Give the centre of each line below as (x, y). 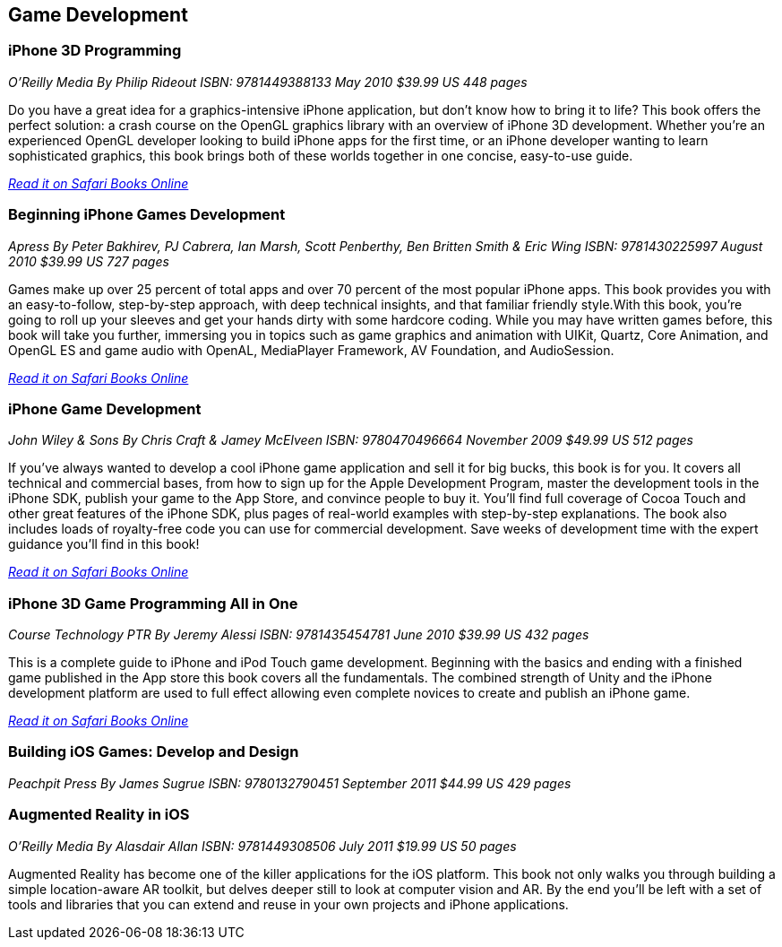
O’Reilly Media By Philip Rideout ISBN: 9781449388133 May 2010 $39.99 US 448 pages (268, 82)
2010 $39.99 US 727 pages (89, 261)
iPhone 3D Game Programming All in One (153, 603)
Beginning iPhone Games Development (147, 215)
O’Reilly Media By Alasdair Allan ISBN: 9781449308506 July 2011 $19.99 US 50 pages (262, 846)
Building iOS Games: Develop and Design (154, 752)
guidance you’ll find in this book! (104, 544)
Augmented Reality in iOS (99, 815)
